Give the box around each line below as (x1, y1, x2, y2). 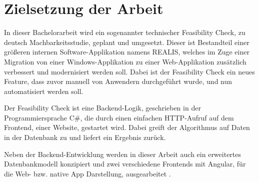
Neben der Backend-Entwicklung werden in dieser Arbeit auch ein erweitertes (4, 148, 241, 159)
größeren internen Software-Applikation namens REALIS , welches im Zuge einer (4, 46, 249, 57)
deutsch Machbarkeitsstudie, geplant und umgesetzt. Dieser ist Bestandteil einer (4, 36, 249, 47)
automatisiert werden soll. (4, 85, 83, 96)
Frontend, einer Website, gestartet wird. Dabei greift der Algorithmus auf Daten (4, 122, 250, 132)
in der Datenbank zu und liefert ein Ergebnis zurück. (4, 132, 166, 142)
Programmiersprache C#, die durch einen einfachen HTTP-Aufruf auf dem (4, 112, 234, 122)
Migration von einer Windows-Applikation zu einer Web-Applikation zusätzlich (4, 56, 246, 66)
